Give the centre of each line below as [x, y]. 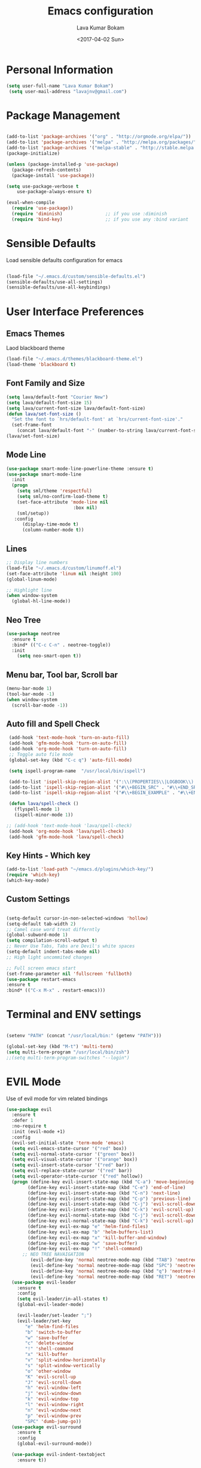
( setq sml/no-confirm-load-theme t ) [63, 497]
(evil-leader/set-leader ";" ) [55, 1316]
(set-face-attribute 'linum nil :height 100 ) [64, 574]
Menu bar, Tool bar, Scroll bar [62, 675]
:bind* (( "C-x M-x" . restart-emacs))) [56, 990]
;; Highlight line [29, 590]
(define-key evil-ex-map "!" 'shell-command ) [86, 1249]
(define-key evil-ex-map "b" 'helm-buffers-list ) [91, 1232]
